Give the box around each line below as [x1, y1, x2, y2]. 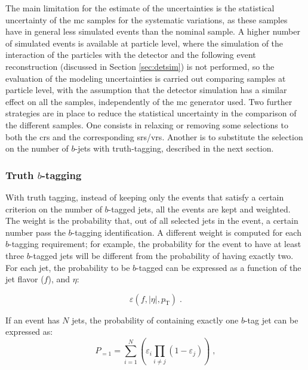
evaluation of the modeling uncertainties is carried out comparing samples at [5, 72, 286, 84]
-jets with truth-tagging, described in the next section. [75, 142, 274, 155]
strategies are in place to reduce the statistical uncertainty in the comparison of [5, 107, 297, 119]
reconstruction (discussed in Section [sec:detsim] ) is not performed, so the [5, 60, 275, 72]
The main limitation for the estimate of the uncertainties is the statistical [5, 2, 275, 14]
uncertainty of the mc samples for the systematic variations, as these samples [5, 13, 288, 26]
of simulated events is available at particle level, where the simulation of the [5, 36, 284, 49]
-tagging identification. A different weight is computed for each [72, 226, 301, 238]
